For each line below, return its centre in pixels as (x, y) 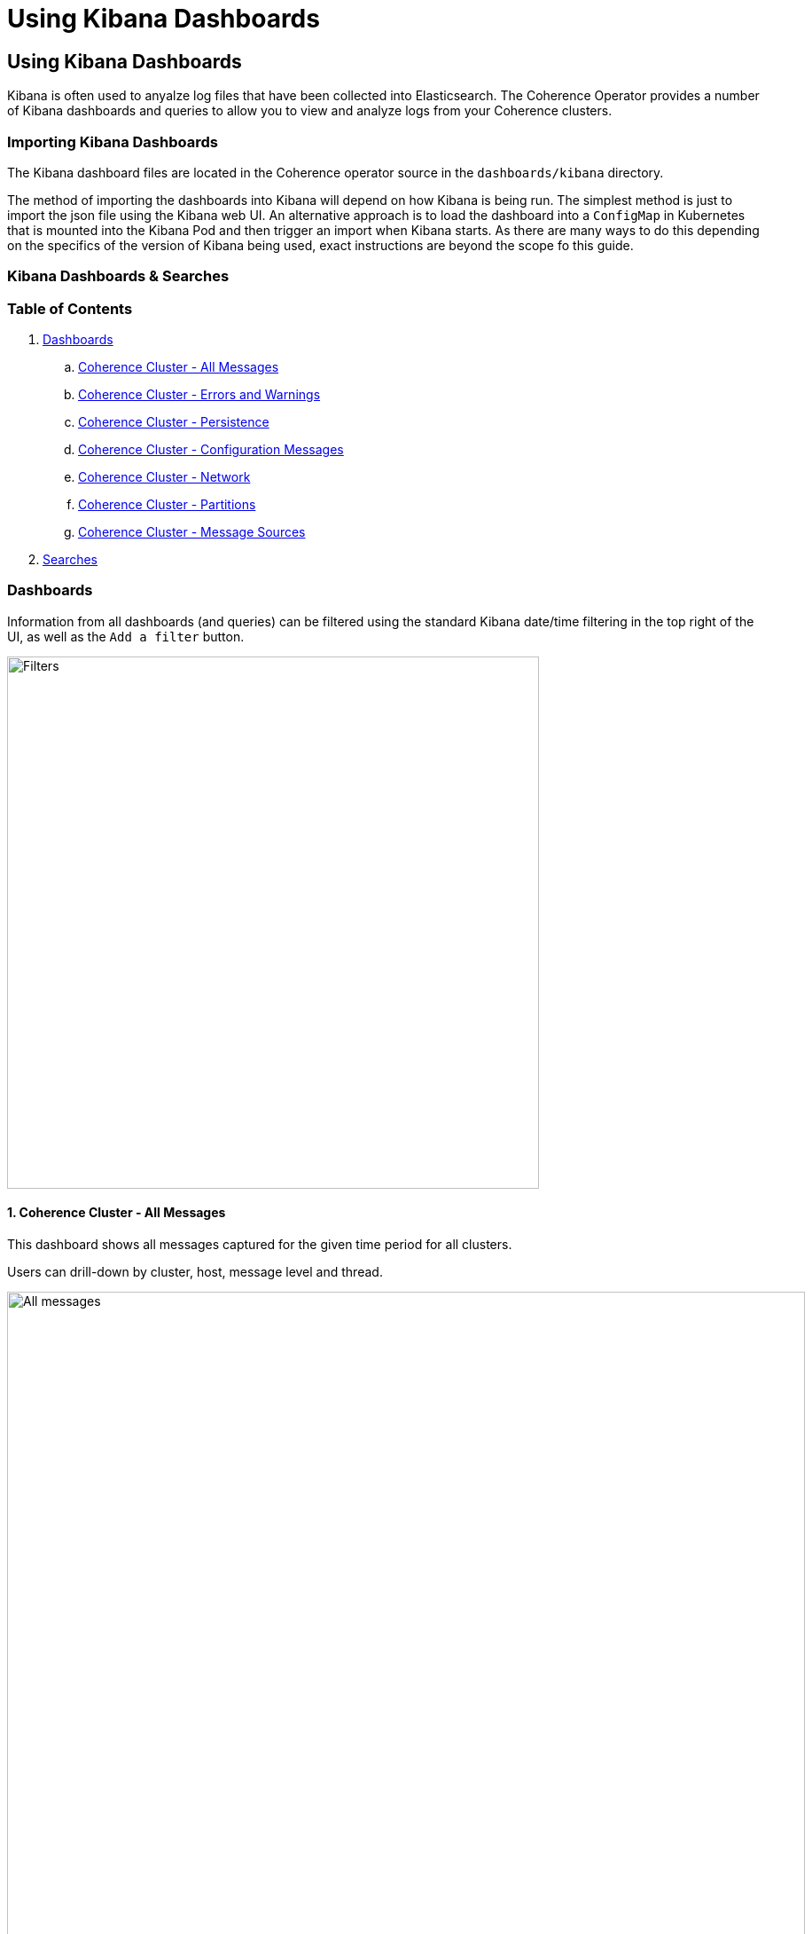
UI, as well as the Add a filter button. (126, 636)
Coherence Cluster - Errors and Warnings (199, 395)
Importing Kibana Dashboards (113, 142)
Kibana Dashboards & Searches (118, 276)
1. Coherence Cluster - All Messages (117, 1213)
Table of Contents (70, 308)
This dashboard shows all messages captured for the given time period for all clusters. (260, 1245)
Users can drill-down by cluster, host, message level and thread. (195, 1272)
